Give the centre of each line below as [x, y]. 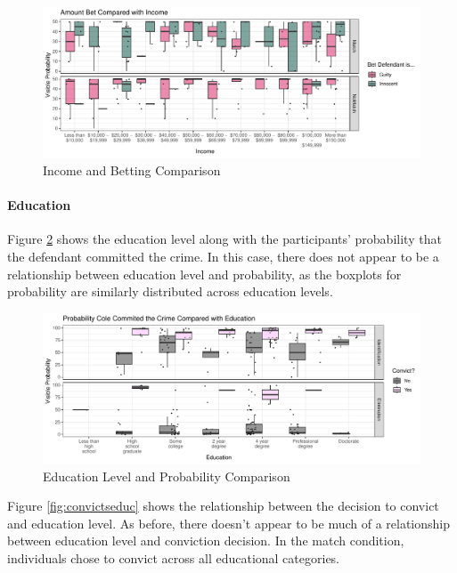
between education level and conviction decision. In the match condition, [206, 541]
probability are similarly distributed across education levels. [170, 291]
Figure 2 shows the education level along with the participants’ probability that [224, 239]
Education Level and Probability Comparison [167, 476]
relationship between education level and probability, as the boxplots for [204, 274]
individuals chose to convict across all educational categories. [174, 558]
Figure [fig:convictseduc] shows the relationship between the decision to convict [223, 506]
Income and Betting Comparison [132, 169]
